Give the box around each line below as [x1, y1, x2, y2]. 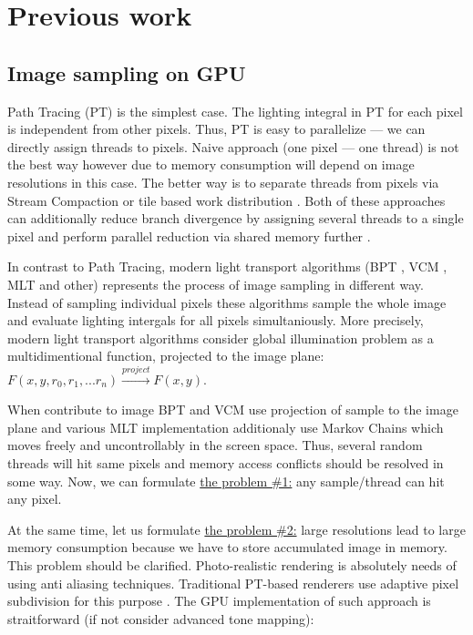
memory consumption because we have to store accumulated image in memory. [7, 538, 447, 557]
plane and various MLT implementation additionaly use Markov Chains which [7, 417, 444, 436]
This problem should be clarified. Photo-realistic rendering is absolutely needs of [7, 556, 457, 575]
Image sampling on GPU [7, 58, 246, 87]
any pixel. [7, 489, 62, 508]
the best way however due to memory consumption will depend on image [7, 155, 415, 174]
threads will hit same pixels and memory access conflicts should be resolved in [7, 454, 444, 473]
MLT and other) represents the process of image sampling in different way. [7, 274, 424, 293]
